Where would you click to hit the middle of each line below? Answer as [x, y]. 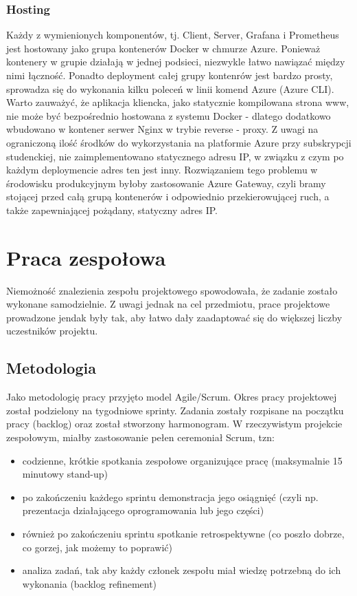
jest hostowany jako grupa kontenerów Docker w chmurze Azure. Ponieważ [163, 48]
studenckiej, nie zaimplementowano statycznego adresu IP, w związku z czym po [175, 156]
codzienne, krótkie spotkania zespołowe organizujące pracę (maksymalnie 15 [182, 460]
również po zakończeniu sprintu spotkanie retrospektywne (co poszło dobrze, [183, 533]
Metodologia [51, 368]
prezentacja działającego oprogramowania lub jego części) [143, 510]
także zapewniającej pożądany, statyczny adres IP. [112, 210]
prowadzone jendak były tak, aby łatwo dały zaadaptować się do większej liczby [174, 317]
